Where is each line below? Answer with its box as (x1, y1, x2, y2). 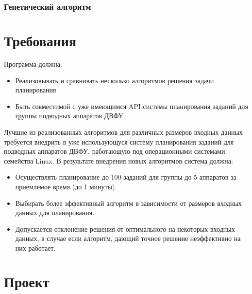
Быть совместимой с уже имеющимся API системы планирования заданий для (15, 101, 248, 111)
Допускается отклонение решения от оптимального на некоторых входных (15, 223, 235, 234)
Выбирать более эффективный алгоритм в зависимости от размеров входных (15, 198, 242, 208)
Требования (4, 31, 77, 51)
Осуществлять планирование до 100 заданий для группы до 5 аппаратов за (15, 172, 236, 182)
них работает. (15, 242, 56, 253)
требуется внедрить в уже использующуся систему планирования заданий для (4, 136, 234, 147)
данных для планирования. (15, 207, 95, 218)
